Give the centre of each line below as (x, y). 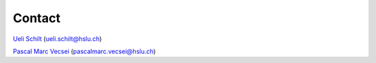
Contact (37, 18)
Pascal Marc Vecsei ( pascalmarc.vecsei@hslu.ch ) (84, 51)
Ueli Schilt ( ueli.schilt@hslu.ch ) (57, 39)
